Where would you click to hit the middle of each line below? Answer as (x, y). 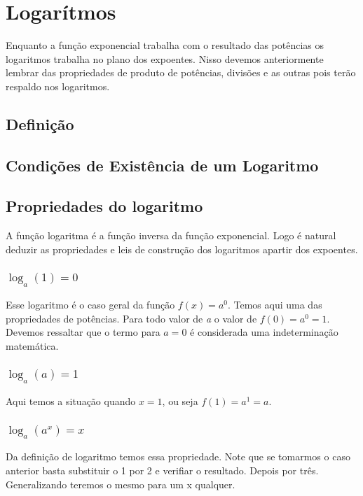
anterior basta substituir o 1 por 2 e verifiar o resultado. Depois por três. (162, 470)
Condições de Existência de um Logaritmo (162, 165)
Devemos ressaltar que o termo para (83, 332)
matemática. (32, 345)
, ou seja (180, 401)
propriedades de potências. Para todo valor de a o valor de (131, 318)
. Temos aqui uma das (275, 305)
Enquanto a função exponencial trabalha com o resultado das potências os (165, 45)
